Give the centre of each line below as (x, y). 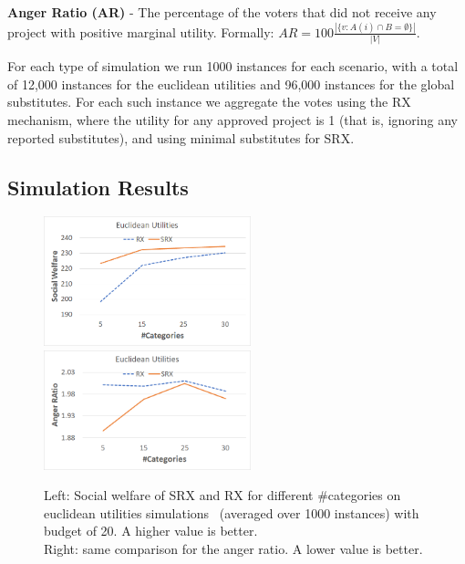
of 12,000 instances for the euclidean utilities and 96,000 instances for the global (231, 84)
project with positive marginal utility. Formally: (141, 31)
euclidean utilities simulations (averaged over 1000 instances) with (232, 512)
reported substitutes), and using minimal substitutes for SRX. (181, 137)
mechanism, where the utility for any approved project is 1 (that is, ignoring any (232, 120)
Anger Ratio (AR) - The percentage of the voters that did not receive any (222, 12)
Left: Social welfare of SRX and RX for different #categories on (222, 495)
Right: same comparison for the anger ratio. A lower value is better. (233, 549)
